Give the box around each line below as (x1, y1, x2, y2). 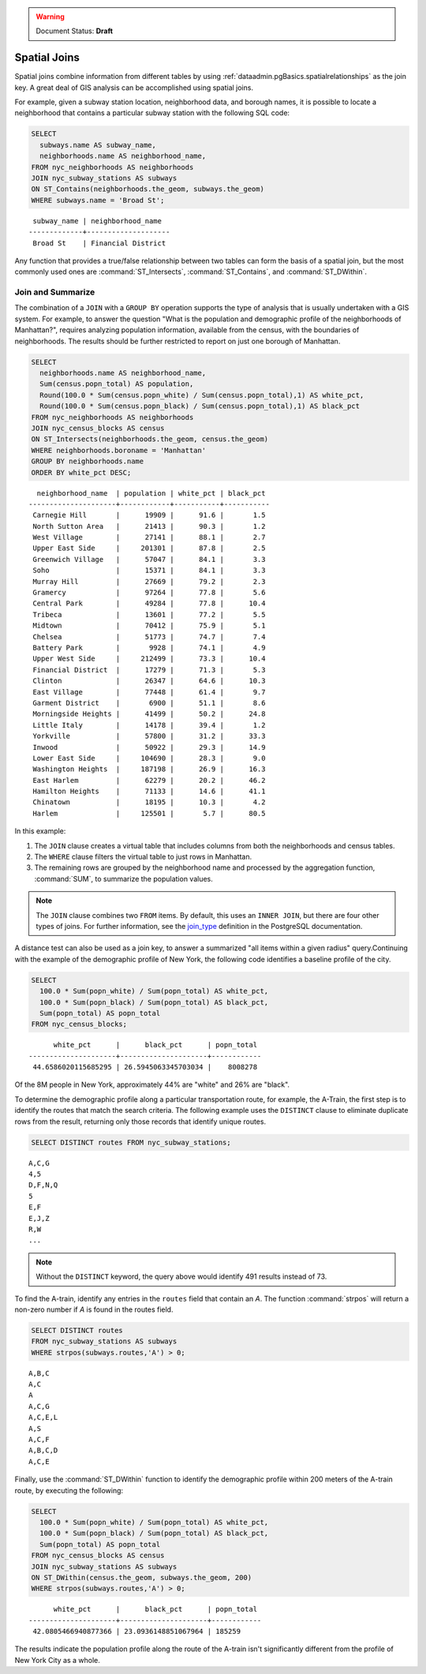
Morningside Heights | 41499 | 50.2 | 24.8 (32, 710, 266, 718)
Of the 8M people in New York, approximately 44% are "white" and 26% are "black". (14, 1080, 290, 1089)
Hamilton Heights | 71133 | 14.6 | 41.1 (32, 787, 266, 796)
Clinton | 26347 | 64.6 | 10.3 (32, 676, 266, 686)
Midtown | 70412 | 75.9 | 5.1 (32, 621, 266, 631)
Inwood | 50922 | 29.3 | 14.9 (32, 743, 266, 751)
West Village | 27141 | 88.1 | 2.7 (32, 533, 266, 542)
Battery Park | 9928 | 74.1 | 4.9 (32, 643, 266, 652)
